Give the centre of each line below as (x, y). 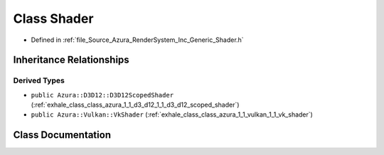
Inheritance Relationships (71, 60)
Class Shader (53, 18)
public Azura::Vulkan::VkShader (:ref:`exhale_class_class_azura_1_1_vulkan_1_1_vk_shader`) (172, 114)
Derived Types (39, 80)
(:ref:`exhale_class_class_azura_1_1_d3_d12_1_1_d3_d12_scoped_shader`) (135, 105)
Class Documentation (62, 135)
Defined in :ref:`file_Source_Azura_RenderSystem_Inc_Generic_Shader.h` (138, 40)
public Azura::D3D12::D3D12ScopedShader (102, 95)
